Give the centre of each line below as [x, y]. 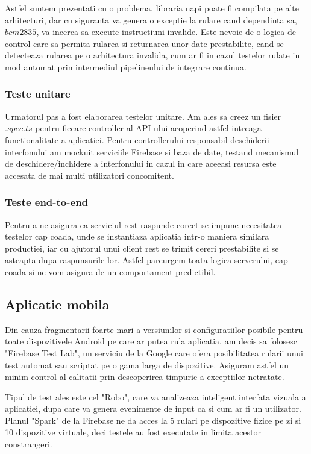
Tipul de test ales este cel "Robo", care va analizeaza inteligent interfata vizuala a [155, 396]
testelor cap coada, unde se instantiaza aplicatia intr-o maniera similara [137, 236]
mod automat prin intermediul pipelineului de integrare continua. [126, 67]
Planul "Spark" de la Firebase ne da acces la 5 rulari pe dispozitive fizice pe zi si [153, 420]
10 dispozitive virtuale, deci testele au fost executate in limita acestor [133, 432]
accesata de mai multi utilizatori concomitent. [90, 175]
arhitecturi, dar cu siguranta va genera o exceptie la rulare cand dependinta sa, [151, 20]
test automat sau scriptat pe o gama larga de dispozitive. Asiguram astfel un [147, 365]
